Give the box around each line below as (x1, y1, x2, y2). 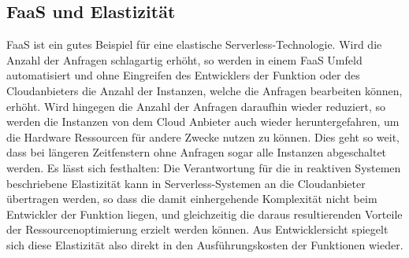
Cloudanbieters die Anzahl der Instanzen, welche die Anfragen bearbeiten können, (6, 82, 403, 98)
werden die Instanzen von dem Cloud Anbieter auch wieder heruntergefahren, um (6, 113, 400, 130)
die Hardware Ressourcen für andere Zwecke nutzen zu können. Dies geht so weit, (6, 128, 400, 145)
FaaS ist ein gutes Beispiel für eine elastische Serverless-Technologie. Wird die (6, 36, 382, 53)
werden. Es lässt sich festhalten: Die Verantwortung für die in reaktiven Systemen (6, 159, 401, 175)
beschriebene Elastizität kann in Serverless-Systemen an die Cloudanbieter (6, 175, 366, 191)
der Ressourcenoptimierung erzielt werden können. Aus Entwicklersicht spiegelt (6, 221, 389, 238)
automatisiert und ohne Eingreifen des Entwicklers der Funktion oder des (6, 67, 360, 83)
